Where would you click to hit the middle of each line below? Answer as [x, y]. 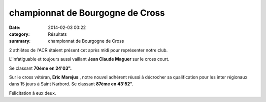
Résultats [57, 34]
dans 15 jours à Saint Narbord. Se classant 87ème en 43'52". [71, 84]
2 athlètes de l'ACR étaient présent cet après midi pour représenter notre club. [88, 50]
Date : [15, 27]
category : [19, 34]
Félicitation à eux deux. [33, 93]
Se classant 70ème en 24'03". [40, 68]
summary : [20, 41]
